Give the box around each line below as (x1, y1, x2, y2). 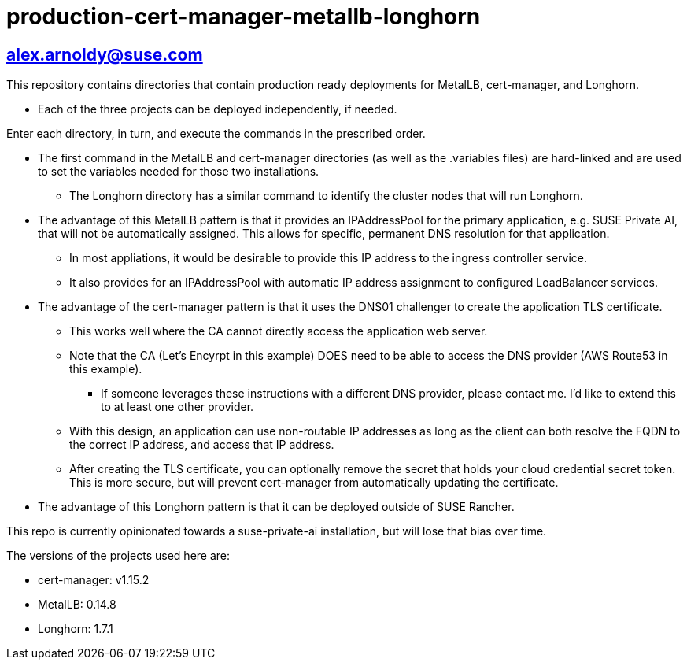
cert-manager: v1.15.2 (38, 573, 150, 587)
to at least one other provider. (101, 400, 254, 414)
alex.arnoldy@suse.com (6, 44, 203, 65)
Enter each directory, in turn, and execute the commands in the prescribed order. (6, 127, 426, 141)
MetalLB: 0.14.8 (38, 598, 116, 612)
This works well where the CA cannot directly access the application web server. (69, 324, 488, 339)
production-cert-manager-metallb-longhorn (6, 3, 481, 30)
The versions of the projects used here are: (6, 549, 231, 563)
